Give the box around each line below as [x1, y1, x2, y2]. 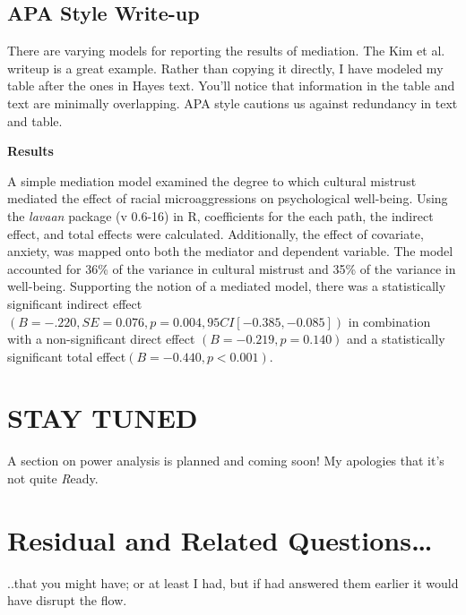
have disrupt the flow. [7, 591, 127, 610]
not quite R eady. [7, 469, 99, 488]
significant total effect [7, 346, 126, 365]
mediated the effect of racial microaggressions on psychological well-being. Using [7, 189, 448, 208]
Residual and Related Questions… [7, 521, 433, 558]
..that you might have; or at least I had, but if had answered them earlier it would [7, 573, 459, 592]
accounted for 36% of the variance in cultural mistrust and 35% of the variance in [7, 259, 456, 278]
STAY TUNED [7, 399, 198, 436]
